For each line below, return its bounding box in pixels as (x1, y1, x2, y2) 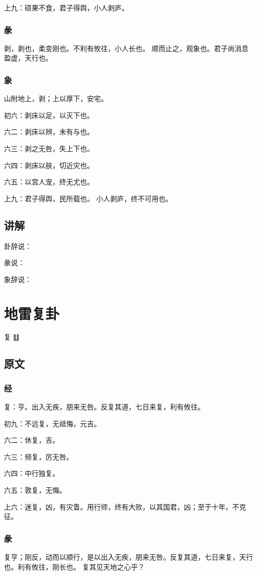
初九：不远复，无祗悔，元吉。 (4, 418, 101, 428)
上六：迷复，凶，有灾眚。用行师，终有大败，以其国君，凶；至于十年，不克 (4, 501, 246, 512)
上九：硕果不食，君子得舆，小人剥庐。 (4, 2, 128, 12)
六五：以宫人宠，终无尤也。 (4, 176, 94, 187)
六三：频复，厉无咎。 (4, 451, 73, 461)
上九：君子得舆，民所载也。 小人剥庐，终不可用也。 (4, 193, 172, 203)
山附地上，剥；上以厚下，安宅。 (4, 93, 108, 104)
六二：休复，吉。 (4, 435, 59, 445)
